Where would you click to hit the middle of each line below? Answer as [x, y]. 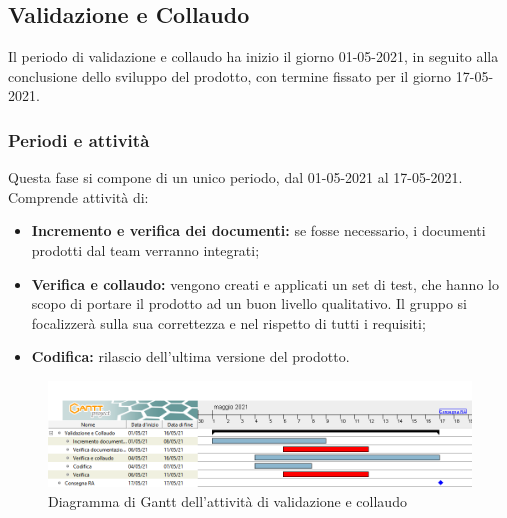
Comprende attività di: [78, 196]
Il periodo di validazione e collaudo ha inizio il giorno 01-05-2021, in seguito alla [253, 56]
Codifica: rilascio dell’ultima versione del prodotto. [190, 356]
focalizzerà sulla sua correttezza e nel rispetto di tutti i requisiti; [228, 322]
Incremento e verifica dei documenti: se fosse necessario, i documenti [258, 230]
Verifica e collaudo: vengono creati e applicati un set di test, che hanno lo [265, 283]
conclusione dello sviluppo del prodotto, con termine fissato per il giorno [230, 75]
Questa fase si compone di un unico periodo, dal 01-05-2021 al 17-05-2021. [235, 177]
